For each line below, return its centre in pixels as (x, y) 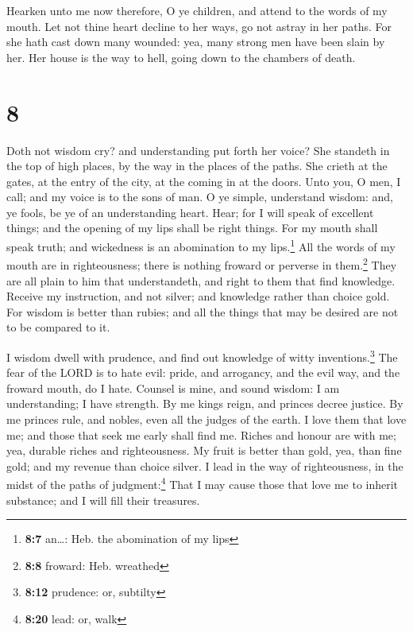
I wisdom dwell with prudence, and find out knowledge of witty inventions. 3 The (202, 355)
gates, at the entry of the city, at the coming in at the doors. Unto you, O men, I (204, 181)
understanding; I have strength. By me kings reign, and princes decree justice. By (205, 403)
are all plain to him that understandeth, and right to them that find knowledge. (201, 280)
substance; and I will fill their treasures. (103, 500)
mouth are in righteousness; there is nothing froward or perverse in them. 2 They (202, 264)
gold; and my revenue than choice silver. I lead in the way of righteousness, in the (205, 465)
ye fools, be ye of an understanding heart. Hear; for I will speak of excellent (190, 212)
